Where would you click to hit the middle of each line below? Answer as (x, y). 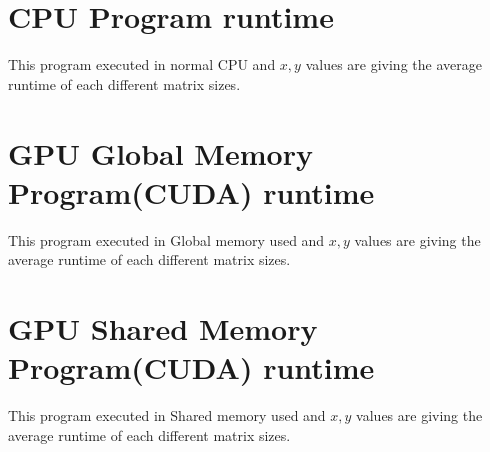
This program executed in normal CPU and (142, 64)
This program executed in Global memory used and (166, 239)
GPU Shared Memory (163, 328)
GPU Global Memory (160, 152)
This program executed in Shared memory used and (167, 415)
